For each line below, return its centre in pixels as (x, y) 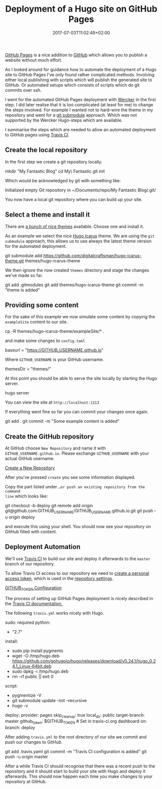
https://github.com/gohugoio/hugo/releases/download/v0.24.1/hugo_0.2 (84, 661)
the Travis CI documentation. (34, 603)
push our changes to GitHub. (34, 742)
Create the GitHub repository (50, 437)
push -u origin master (27, 757)
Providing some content (42, 305)
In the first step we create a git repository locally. (54, 162)
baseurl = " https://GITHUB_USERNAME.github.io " (54, 350)
